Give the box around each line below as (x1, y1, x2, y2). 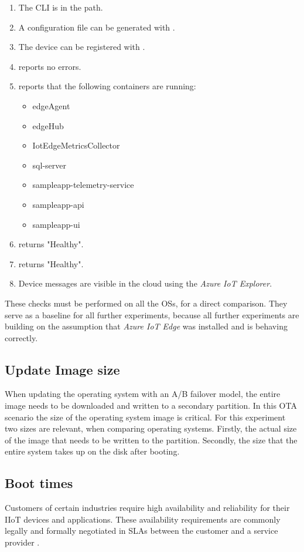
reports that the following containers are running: (18, 80, 196, 92)
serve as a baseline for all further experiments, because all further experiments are (5, 308, 299, 321)
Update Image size (5, 360, 120, 378)
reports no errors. (18, 60, 81, 72)
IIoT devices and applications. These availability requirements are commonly (5, 513, 281, 525)
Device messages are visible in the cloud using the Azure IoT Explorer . (18, 277, 272, 290)
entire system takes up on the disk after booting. (5, 445, 180, 457)
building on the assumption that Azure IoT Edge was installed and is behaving (5, 320, 288, 332)
